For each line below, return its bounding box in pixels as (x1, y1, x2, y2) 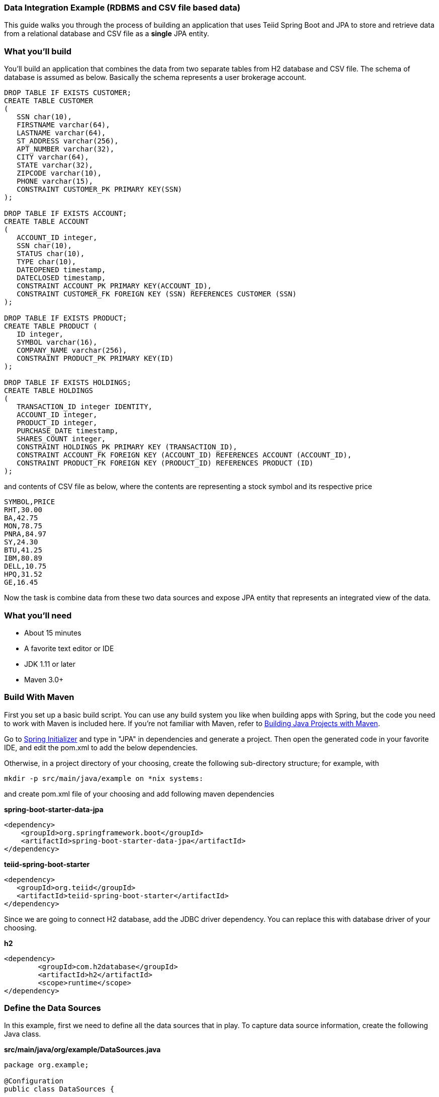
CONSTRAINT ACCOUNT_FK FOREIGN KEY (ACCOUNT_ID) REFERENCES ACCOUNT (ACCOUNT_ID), (17, 451, 352, 459)
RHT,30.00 (4, 506, 42, 514)
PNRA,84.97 (4, 530, 47, 538)
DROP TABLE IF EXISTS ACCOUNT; (4, 209, 127, 218)
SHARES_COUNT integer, (17, 435, 106, 443)
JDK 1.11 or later (24, 659, 76, 668)
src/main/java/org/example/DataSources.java (4, 1045, 161, 1054)
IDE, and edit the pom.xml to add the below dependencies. (4, 743, 198, 752)
